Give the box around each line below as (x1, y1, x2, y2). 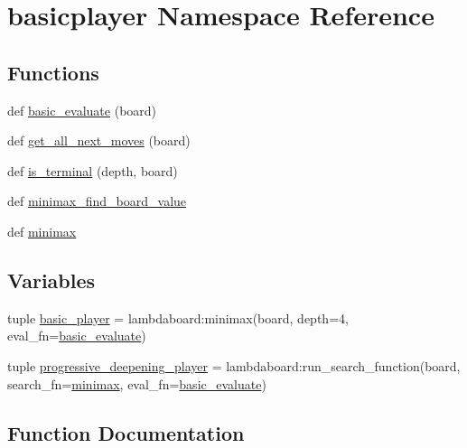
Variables (7, 266, 96, 294)
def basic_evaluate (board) (7, 100, 157, 119)
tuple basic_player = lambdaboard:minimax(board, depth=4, (7, 308, 349, 327)
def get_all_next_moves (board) (7, 131, 191, 150)
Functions (7, 58, 99, 86)
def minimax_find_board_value (7, 191, 187, 210)
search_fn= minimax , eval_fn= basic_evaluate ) (7, 374, 266, 393)
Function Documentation (7, 418, 245, 446)
